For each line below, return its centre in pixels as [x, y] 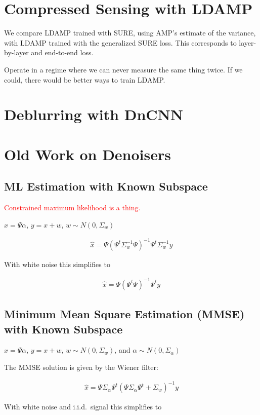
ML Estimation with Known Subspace [106, 186]
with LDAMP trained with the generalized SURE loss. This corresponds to [120, 42]
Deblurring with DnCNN [94, 114]
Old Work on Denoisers [88, 154]
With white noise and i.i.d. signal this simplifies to [83, 407]
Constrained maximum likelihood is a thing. [72, 207]
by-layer [16, 52]
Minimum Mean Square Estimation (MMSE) [124, 314]
